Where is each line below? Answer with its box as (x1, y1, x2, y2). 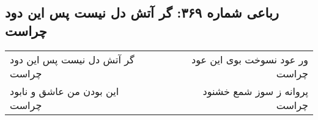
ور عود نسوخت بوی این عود (191, 52, 308, 66)
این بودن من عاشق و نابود (10, 83, 119, 98)
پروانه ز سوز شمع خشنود (202, 83, 308, 98)
